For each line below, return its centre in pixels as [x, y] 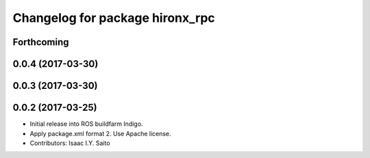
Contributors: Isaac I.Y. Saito [70, 143]
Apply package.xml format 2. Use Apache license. [100, 133]
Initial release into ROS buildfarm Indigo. [86, 124]
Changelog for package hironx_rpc [114, 18]
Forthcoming [41, 42]
